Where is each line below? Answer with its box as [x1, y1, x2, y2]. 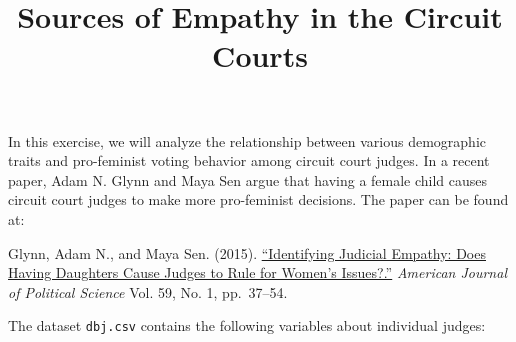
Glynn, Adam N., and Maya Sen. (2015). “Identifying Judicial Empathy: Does [8, 242, 486, 263]
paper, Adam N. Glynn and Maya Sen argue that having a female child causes [8, 169, 488, 190]
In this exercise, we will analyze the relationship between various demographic [8, 130, 486, 151]
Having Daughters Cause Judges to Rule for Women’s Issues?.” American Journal [8, 262, 507, 283]
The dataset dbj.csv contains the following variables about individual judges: [8, 315, 486, 336]
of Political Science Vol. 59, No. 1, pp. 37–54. [8, 281, 288, 302]
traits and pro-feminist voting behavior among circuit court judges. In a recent [8, 150, 490, 171]
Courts [212, 35, 308, 76]
